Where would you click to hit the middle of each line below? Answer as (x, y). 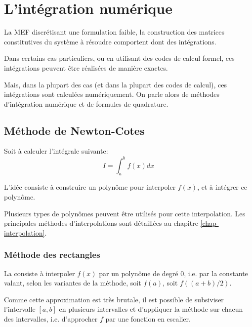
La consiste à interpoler (40, 273)
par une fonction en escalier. (148, 318)
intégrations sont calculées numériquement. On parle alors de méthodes (112, 94)
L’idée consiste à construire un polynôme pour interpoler (90, 187)
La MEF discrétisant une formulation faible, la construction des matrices (114, 32)
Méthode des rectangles (52, 255)
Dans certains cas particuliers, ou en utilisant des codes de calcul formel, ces (119, 58)
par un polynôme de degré (139, 273)
